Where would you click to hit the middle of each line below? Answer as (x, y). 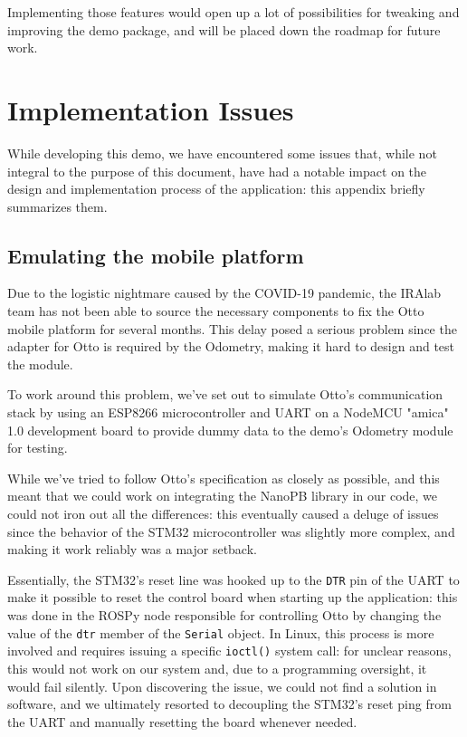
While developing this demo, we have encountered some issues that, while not (222, 153)
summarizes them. (57, 206)
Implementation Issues (151, 109)
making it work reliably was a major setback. (132, 549)
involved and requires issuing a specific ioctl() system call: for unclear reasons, (229, 651)
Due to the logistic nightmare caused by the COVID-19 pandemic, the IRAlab (224, 293)
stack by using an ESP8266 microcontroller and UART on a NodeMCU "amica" (228, 412)
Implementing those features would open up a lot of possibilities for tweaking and (233, 12)
